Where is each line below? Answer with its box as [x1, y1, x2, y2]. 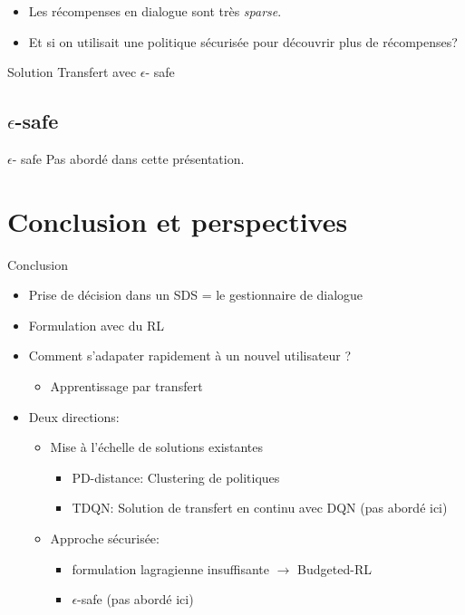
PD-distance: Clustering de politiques [72, 467, 280, 486]
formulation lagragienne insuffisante [72, 559, 270, 578]
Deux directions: [28, 407, 120, 426]
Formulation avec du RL [28, 315, 164, 334]
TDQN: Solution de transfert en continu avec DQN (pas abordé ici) [72, 498, 448, 517]
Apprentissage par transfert [50, 377, 203, 396]
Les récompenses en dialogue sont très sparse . [28, 2, 282, 20]
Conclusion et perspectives [7, 202, 348, 239]
